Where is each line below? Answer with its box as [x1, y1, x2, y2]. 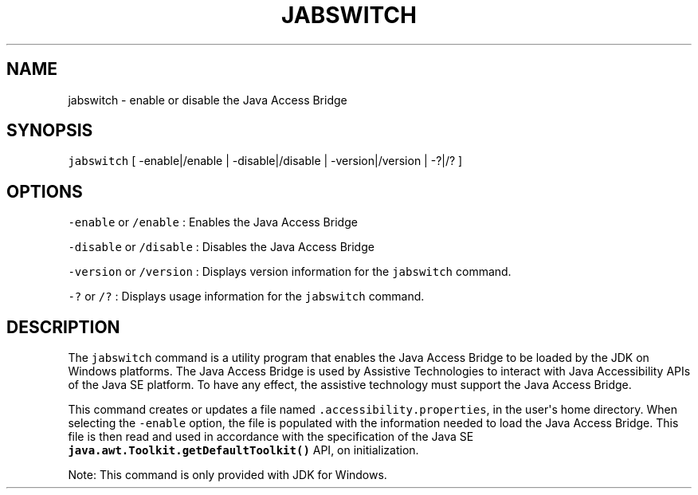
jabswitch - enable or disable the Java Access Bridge [68, 92, 347, 107]
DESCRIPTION [6, 316, 120, 337]
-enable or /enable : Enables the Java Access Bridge [68, 215, 358, 230]
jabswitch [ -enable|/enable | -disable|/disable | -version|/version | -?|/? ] [68, 154, 463, 168]
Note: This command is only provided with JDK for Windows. [68, 468, 387, 482]
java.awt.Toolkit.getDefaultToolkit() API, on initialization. [68, 443, 419, 458]
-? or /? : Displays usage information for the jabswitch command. [68, 289, 425, 304]
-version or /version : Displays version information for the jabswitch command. [68, 265, 512, 279]
